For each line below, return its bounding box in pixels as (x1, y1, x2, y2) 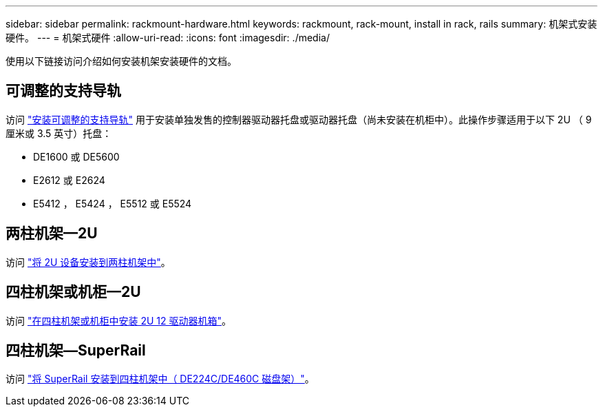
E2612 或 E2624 (33, 174, 105, 186)
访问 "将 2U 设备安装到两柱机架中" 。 (6, 256, 171, 268)
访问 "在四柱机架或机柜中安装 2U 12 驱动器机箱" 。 (6, 314, 231, 327)
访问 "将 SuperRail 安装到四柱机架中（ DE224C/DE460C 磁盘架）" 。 (6, 373, 315, 385)
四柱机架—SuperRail (6, 341, 146, 359)
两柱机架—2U (6, 225, 98, 243)
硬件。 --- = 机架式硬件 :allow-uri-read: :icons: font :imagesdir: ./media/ (6, 32, 330, 43)
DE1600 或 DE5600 (33, 150, 120, 163)
